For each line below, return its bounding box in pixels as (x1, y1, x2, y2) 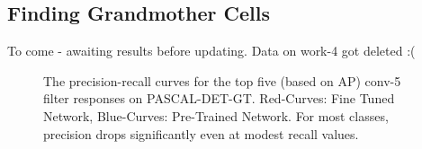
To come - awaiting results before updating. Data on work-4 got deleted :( (7, 41, 416, 60)
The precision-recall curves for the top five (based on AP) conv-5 (43, 71, 401, 90)
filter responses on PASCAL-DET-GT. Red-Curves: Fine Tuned (43, 89, 395, 108)
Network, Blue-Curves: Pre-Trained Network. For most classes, (43, 106, 389, 125)
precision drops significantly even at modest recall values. (43, 124, 359, 143)
